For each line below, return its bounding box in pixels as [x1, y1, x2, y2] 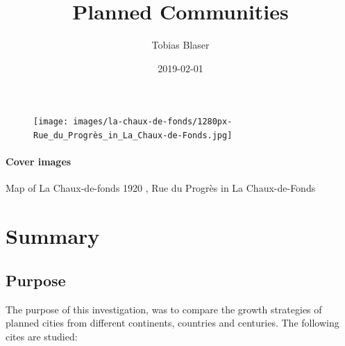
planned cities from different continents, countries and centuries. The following [6, 315, 339, 330]
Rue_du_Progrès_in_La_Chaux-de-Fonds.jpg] [33, 130, 233, 140]
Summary [6, 222, 100, 250]
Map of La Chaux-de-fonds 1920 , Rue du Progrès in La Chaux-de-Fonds [6, 181, 316, 195]
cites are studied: [6, 329, 78, 343]
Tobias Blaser [151, 38, 210, 52]
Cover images [6, 154, 71, 169]
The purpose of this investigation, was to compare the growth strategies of [6, 302, 322, 316]
